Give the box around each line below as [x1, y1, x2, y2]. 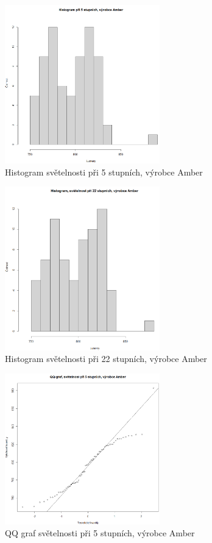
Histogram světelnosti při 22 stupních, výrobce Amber [5, 352, 207, 365]
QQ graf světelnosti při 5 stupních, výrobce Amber [5, 527, 195, 539]
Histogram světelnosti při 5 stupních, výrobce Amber [5, 165, 203, 178]
